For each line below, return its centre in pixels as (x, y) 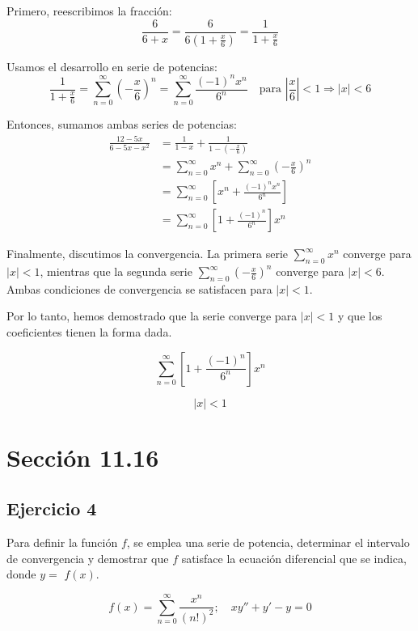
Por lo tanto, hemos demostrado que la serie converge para (152, 316)
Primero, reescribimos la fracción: (89, 11)
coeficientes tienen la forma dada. (89, 332)
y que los (360, 316)
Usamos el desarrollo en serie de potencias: (112, 66)
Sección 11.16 (83, 457)
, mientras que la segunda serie (116, 271)
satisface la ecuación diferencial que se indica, (294, 558)
